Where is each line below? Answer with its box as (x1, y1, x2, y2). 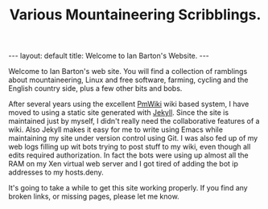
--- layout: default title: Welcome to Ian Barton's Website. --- (8, 51, 209, 61)
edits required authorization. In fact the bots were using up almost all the (8, 150, 249, 160)
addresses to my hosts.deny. (8, 167, 105, 178)
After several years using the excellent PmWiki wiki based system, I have (8, 99, 249, 109)
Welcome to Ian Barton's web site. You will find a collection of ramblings (8, 67, 248, 76)
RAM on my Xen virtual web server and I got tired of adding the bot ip (8, 159, 239, 169)
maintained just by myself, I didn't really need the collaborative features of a (8, 117, 260, 126)
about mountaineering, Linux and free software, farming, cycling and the (8, 75, 249, 85)
